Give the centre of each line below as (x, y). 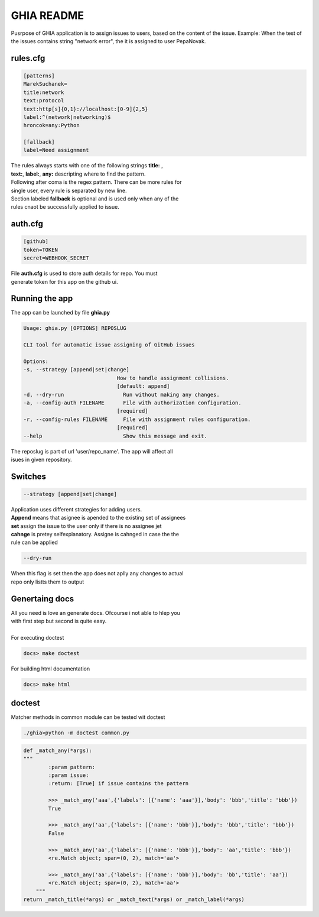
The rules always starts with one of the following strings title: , (87, 166)
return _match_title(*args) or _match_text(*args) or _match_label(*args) (134, 899)
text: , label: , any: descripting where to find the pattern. (78, 174)
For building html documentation (51, 669)
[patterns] (39, 76)
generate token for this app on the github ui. (64, 281)
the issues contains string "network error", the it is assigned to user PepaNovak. (108, 41)
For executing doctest (38, 637)
